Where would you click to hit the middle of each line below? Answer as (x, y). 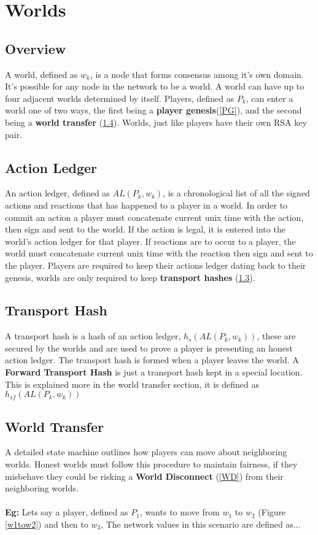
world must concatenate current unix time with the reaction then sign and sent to (159, 253)
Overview (36, 48)
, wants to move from (180, 512)
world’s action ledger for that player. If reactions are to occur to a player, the (150, 241)
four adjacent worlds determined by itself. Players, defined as (120, 98)
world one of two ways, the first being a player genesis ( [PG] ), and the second (153, 110)
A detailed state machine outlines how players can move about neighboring (146, 452)
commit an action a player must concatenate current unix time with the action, (154, 217)
